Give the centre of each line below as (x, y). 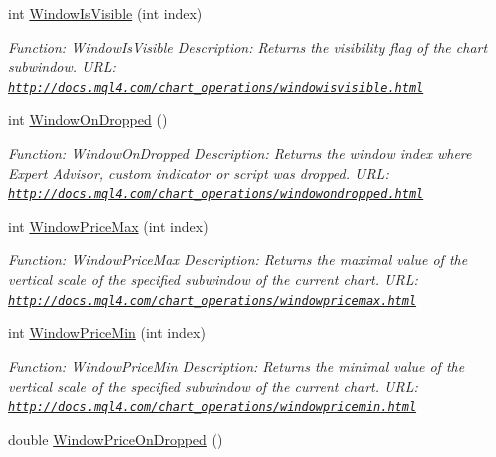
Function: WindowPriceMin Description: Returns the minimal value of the (236, 365)
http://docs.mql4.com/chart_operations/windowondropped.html (216, 194)
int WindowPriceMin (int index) (107, 332)
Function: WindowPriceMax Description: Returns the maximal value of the (238, 259)
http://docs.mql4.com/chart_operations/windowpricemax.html (212, 300)
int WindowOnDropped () (88, 119)
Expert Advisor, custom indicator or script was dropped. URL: (198, 172)
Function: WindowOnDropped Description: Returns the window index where (240, 153)
